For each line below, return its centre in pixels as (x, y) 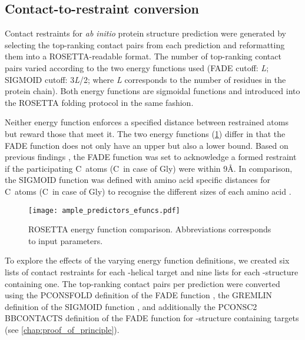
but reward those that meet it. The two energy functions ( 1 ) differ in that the (145, 133)
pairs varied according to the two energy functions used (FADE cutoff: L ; (137, 67)
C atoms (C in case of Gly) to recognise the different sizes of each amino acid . (148, 191)
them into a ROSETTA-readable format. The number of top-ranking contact (143, 56)
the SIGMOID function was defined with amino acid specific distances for (137, 180)
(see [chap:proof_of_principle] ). (62, 329)
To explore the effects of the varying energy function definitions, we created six (147, 260)
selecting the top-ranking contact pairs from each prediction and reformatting (145, 44)
